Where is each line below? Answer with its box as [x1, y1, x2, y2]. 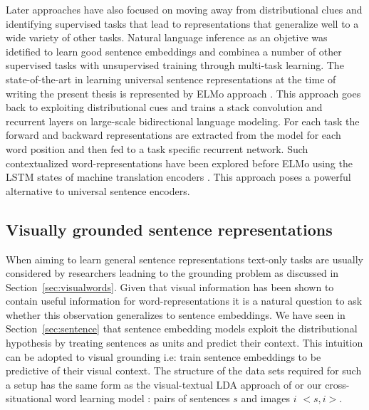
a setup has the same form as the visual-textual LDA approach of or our [6, 377, 322, 391]
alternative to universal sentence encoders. [6, 183, 190, 198]
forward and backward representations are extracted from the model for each [6, 127, 341, 142]
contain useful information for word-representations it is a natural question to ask [6, 293, 363, 308]
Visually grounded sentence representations [6, 218, 333, 240]
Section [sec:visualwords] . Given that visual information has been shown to [6, 279, 334, 294]
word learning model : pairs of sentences [55, 391, 230, 406]
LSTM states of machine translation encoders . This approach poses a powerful [6, 169, 351, 184]
